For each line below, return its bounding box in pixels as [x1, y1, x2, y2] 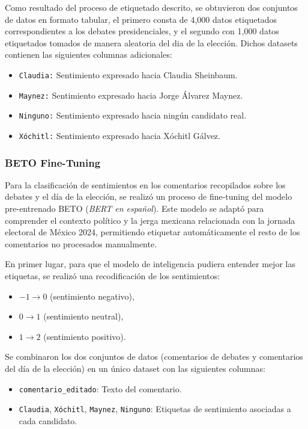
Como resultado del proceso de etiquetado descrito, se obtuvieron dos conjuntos [5, 1, 298, 13]
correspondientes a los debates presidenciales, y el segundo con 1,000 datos [5, 25, 279, 37]
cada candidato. [19, 414, 77, 427]
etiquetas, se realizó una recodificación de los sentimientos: [5, 269, 220, 282]
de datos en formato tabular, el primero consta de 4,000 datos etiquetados [5, 13, 277, 25]
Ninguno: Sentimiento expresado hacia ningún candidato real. [19, 109, 247, 122]
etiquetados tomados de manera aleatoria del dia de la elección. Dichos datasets [5, 36, 298, 49]
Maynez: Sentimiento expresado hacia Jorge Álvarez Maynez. [19, 88, 243, 101]
